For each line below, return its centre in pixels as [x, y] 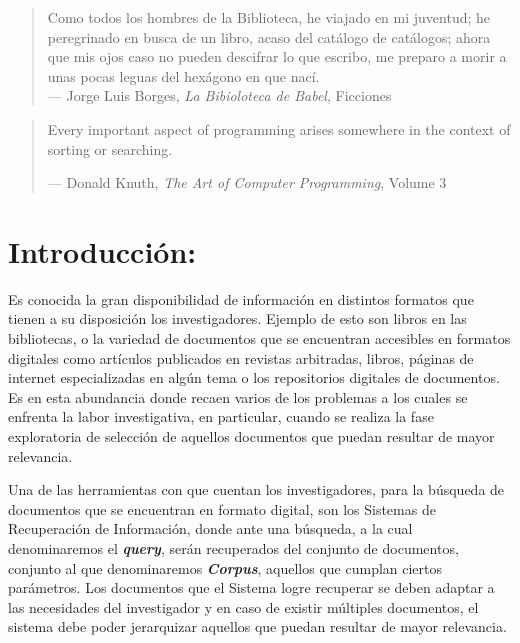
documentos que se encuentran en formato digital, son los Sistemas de [222, 508]
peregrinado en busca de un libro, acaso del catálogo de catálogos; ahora [269, 36]
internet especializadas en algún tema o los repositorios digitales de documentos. [254, 377]
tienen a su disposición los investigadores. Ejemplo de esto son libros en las [237, 318]
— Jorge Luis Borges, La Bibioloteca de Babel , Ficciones [219, 95]
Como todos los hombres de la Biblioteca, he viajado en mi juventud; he [269, 17]
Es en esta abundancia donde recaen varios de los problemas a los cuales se [238, 396]
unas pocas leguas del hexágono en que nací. [183, 75]
